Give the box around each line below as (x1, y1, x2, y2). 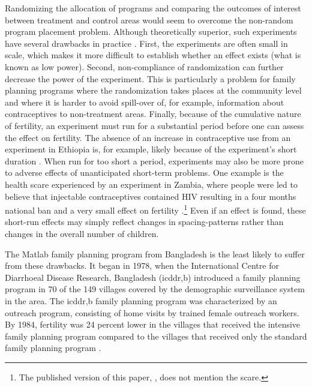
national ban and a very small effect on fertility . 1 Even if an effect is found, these (5, 202, 306, 216)
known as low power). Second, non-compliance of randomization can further (5, 60, 284, 73)
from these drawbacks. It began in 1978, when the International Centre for (5, 259, 279, 272)
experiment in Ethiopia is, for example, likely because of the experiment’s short (5, 143, 297, 155)
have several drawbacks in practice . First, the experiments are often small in (5, 37, 288, 49)
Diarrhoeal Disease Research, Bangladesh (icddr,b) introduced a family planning (5, 271, 301, 283)
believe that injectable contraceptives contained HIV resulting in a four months (5, 190, 296, 202)
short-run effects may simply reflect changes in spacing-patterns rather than (5, 215, 284, 228)
